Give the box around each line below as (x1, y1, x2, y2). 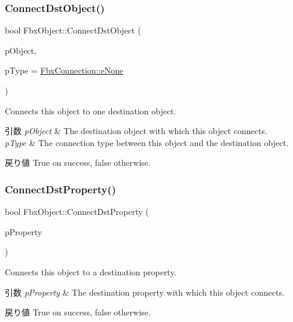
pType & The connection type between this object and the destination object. (5, 136, 289, 148)
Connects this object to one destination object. (5, 104, 176, 117)
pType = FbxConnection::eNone (5, 64, 124, 77)
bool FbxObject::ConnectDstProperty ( (5, 205, 149, 218)
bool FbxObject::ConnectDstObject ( (5, 24, 141, 37)
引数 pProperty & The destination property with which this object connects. (5, 285, 285, 298)
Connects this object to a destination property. (5, 265, 176, 278)
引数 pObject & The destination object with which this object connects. (5, 124, 267, 137)
